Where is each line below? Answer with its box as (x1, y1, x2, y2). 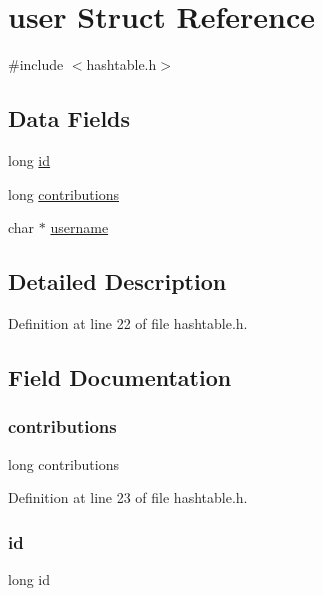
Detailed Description (8, 266, 227, 297)
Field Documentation (8, 361, 232, 392)
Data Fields (8, 103, 131, 134)
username (50, 217, 109, 238)
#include (8, 54, 64, 75)
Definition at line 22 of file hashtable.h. (8, 312, 248, 333)
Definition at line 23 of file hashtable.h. (8, 487, 248, 508)
